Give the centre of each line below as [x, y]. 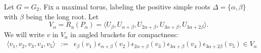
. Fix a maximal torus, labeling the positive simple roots [125, 6]
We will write [24, 34]
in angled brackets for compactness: [124, 34]
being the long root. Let [62, 16]
